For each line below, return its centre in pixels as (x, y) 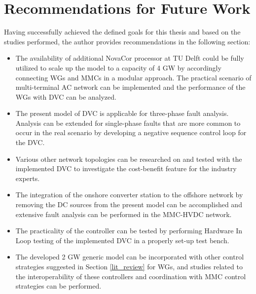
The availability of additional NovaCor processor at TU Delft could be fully (130, 58)
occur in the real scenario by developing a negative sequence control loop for (131, 132)
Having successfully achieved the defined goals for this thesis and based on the (122, 32)
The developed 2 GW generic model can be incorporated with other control (130, 257)
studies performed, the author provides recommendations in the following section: (127, 41)
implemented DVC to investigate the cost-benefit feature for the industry (126, 168)
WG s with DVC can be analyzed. (66, 96)
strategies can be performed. (58, 286)
